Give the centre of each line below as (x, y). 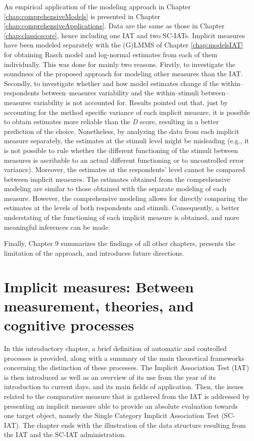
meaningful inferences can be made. (57, 227)
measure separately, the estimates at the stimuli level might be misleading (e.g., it (127, 141)
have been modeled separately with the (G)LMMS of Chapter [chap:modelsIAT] (124, 45)
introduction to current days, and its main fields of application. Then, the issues (124, 386)
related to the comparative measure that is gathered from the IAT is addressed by (127, 396)
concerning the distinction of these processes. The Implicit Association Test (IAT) (127, 367)
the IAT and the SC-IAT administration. (65, 434)
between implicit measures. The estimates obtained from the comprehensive (117, 179)
